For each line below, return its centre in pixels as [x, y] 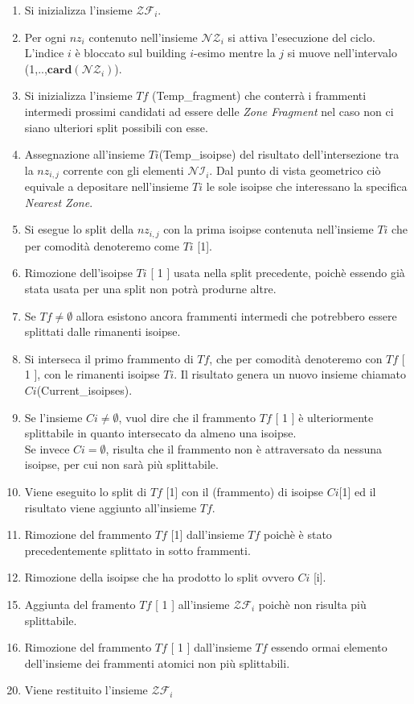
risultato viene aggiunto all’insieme [111, 507]
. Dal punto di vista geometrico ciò [295, 170]
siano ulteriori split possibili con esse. [116, 127]
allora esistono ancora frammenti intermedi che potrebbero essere [236, 315]
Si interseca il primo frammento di [109, 358]
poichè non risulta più [312, 604]
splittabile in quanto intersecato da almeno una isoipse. [160, 433]
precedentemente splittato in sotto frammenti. [137, 550]
